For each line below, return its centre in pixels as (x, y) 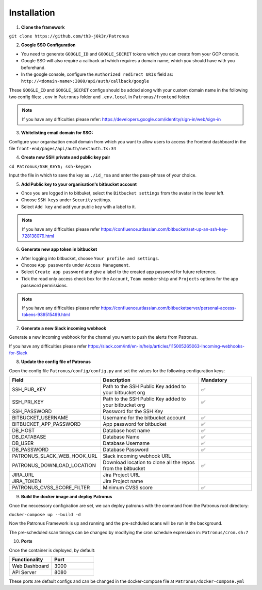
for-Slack (18, 353)
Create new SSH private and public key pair (66, 157)
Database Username (126, 443)
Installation (32, 13)
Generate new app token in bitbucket (59, 249)
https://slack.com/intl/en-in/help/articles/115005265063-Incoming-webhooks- (166, 346)
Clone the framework (43, 27)
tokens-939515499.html (46, 315)
